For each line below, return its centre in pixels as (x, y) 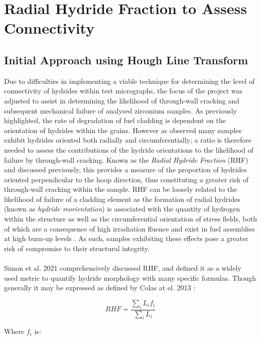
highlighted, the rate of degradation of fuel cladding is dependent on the (115, 120)
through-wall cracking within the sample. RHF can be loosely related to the (121, 189)
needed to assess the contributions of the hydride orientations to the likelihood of (129, 149)
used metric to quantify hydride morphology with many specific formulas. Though (130, 277)
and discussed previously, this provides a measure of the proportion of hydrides (125, 169)
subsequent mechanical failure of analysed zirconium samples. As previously (120, 110)
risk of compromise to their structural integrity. (77, 248)
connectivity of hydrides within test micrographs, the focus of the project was (123, 91)
